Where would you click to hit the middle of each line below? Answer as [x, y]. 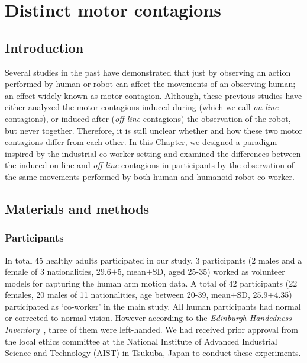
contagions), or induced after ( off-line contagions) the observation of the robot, [148, 118]
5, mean [132, 272]
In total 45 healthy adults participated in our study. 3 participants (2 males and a [153, 260]
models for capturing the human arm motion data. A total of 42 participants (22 [151, 283]
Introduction [44, 47]
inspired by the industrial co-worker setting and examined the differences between [153, 153]
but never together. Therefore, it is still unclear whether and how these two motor [153, 130]
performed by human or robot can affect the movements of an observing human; [150, 84]
